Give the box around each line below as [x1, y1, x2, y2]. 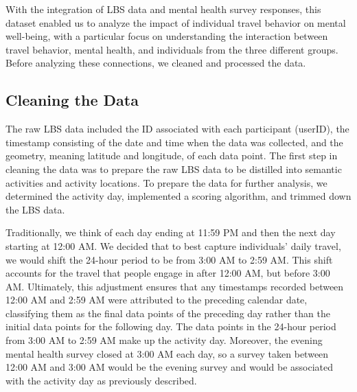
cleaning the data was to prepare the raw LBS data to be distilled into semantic [5, 161, 342, 176]
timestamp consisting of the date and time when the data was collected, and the [5, 135, 343, 149]
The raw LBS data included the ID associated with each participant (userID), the [5, 122, 349, 136]
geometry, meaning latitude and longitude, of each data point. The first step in [5, 148, 338, 163]
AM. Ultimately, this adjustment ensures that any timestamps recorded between [5, 279, 344, 293]
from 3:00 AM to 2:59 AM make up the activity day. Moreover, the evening [5, 333, 323, 347]
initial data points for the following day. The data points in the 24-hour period [5, 319, 336, 334]
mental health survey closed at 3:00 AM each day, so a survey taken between [5, 346, 329, 360]
